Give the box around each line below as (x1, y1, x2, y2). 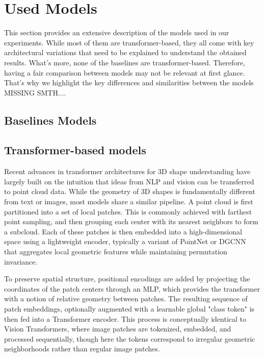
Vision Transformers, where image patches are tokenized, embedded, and (4, 323, 231, 334)
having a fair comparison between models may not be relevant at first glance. (4, 67, 245, 78)
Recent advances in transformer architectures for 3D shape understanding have (4, 166, 251, 177)
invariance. (4, 256, 38, 267)
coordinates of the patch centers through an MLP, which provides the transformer (4, 283, 260, 294)
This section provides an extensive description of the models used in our (4, 27, 229, 38)
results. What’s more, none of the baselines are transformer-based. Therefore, (4, 57, 245, 67)
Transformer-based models (4, 142, 146, 158)
